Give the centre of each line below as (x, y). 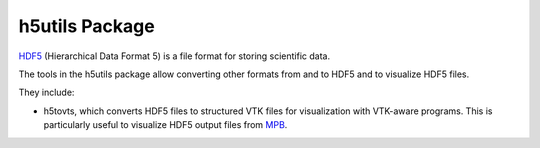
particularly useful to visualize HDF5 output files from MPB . (165, 125)
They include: (46, 92)
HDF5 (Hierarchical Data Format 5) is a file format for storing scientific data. (174, 56)
